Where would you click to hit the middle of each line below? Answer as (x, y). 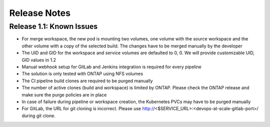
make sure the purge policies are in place (64, 95)
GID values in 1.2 (39, 60)
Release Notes (40, 13)
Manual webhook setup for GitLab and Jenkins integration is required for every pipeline (112, 67)
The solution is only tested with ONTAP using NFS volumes (82, 74)
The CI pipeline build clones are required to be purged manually (87, 81)
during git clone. (39, 116)
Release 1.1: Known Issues (53, 26)
